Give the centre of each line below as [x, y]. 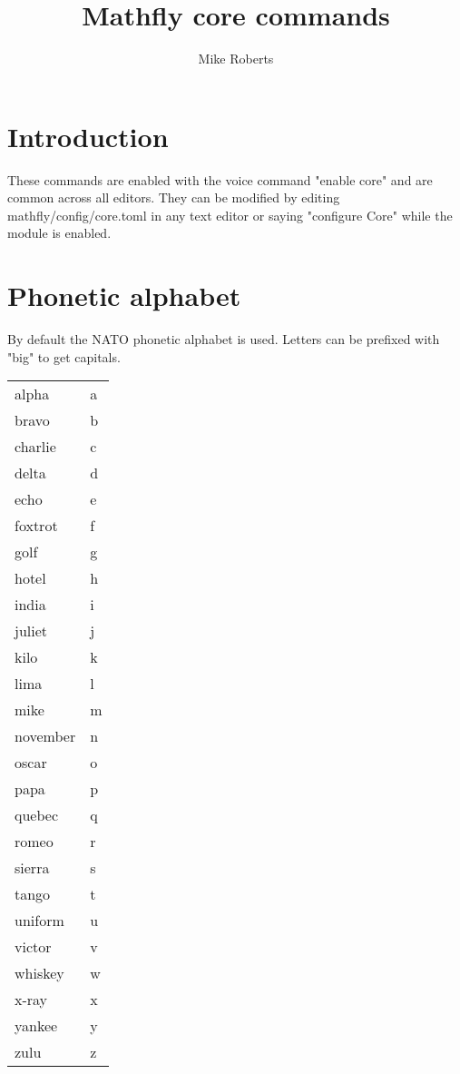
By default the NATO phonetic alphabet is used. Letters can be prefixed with [224, 339]
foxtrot [36, 526]
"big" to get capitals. [64, 356]
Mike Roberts [236, 59]
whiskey [39, 973]
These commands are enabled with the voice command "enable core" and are [220, 179]
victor [33, 947]
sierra [32, 868]
